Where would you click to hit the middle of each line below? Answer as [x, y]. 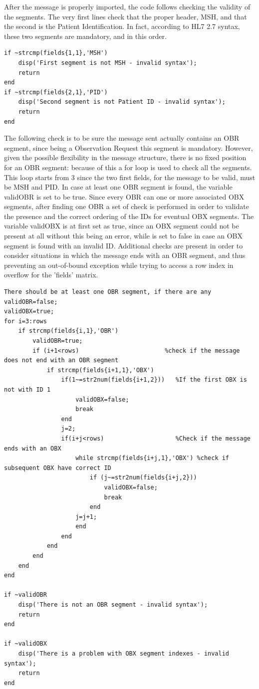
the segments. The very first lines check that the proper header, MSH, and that [126, 16]
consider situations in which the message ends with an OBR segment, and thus [125, 255]
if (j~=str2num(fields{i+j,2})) [143, 478]
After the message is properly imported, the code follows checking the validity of [127, 6]
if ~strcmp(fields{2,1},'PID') [56, 92]
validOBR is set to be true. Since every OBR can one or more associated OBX [124, 196]
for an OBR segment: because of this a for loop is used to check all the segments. [128, 167]
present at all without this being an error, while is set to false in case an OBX [123, 236]
